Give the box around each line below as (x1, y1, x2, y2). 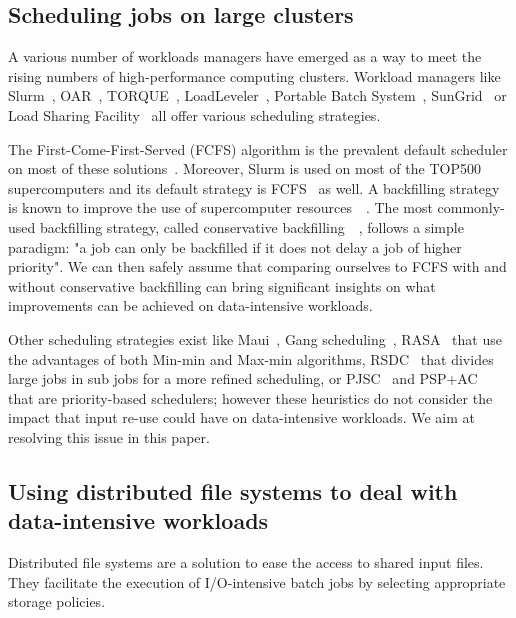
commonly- (437, 197, 505, 218)
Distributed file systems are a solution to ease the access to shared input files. (8, 552, 484, 573)
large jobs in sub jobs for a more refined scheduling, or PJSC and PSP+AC (8, 368, 478, 389)
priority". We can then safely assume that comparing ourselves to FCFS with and (8, 256, 507, 277)
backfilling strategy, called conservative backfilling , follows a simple (39, 216, 464, 237)
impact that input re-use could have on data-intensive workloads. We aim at (8, 407, 475, 428)
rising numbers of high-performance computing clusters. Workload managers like (8, 65, 501, 86)
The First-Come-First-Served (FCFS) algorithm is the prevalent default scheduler (8, 138, 508, 159)
